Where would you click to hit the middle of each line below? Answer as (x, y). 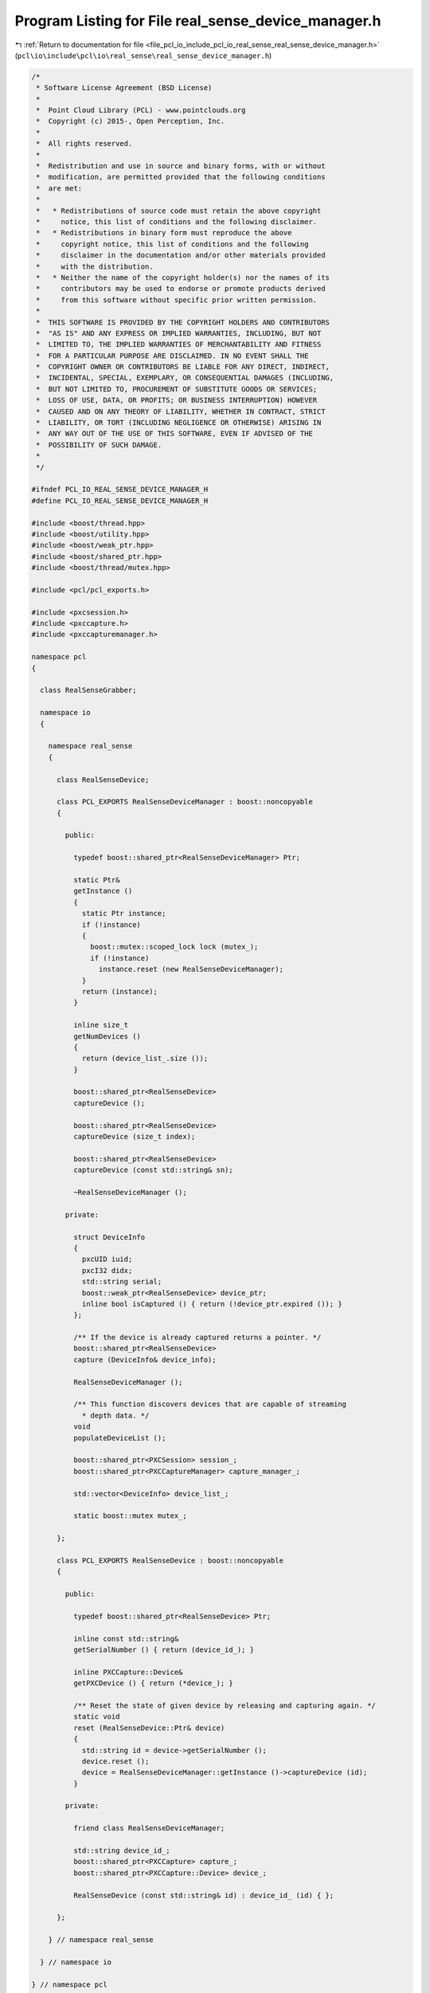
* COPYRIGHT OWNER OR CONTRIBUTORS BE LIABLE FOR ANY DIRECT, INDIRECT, (183, 367)
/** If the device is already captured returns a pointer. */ (197, 1338)
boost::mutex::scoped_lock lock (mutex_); (174, 947)
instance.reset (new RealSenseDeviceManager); (191, 969)
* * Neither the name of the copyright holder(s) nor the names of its (183, 277)
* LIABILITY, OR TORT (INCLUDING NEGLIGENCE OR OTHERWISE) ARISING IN (179, 423)
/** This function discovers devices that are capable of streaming (209, 1404)
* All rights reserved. (84, 144)
